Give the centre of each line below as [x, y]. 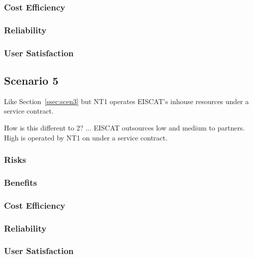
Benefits [21, 182]
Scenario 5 [31, 80]
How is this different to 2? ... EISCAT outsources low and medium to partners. [125, 127]
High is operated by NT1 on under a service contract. [86, 137]
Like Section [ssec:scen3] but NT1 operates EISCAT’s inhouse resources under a [126, 101]
